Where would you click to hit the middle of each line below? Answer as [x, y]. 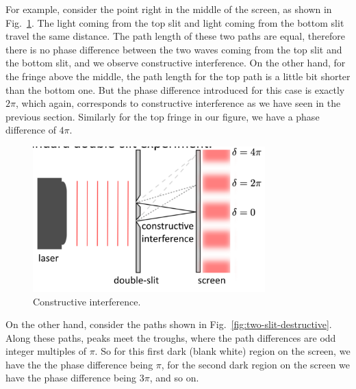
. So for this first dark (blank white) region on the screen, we [222, 351]
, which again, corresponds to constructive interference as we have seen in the [178, 103]
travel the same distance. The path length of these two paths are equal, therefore [175, 36]
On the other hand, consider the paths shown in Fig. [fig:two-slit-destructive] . [169, 324]
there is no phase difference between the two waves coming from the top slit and [174, 49]
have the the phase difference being [79, 364]
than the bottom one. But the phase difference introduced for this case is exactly [175, 89]
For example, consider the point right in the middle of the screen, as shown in [169, 9]
